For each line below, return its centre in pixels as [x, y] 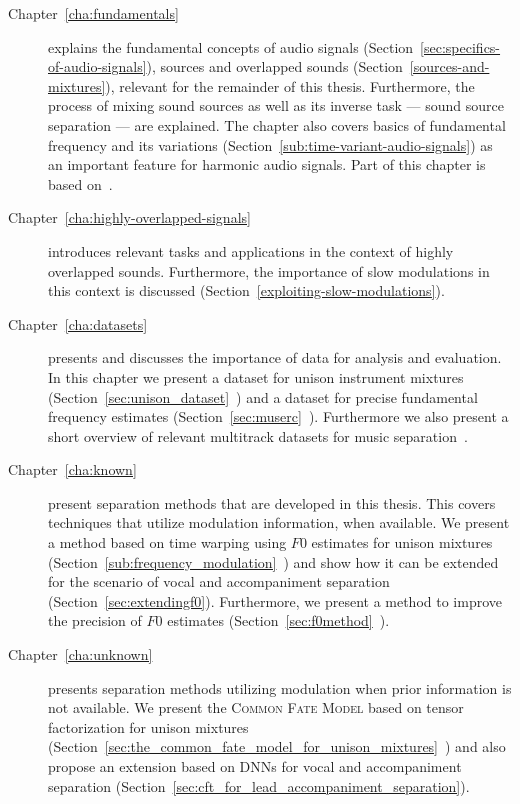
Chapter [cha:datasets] [78, 323]
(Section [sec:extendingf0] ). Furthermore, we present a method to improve [275, 600]
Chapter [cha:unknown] [80, 654]
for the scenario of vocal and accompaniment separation [219, 581]
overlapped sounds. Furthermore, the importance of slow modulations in [269, 270]
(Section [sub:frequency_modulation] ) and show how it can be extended [273, 561]
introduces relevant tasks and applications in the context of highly [251, 250]
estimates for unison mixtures [402, 542]
